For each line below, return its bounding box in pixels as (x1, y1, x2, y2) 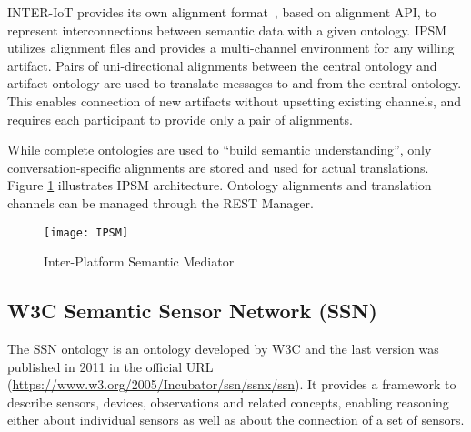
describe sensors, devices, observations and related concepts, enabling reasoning (7, 392, 449, 411)
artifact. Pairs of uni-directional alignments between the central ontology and (7, 55, 437, 75)
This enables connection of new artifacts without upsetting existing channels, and (7, 91, 462, 110)
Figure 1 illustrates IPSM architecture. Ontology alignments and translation (7, 176, 432, 195)
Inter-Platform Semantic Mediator (44, 252, 235, 271)
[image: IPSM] (44, 226, 129, 239)
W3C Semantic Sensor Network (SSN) (7, 296, 377, 325)
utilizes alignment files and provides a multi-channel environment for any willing (7, 38, 455, 57)
